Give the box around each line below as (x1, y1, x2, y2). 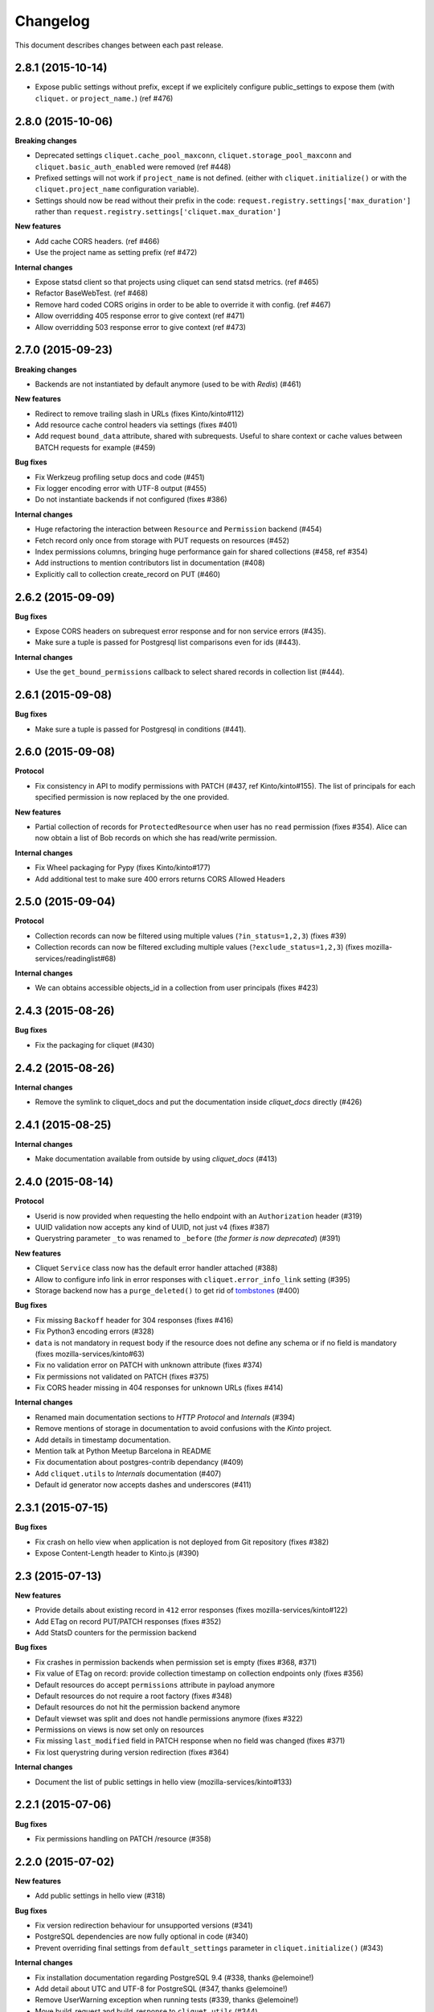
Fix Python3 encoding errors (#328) (35, 1326, 154, 1336)
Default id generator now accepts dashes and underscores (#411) (35, 1480, 252, 1490)
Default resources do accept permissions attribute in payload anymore (35, 1680, 276, 1689)
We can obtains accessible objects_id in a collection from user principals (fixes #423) (35, 983, 319, 993)
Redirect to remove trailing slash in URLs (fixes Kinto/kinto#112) (35, 409, 244, 418)
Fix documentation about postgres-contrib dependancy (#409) (35, 1457, 244, 1467)
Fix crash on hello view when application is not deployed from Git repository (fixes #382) (35, 1537, 330, 1547)
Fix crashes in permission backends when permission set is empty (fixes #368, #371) (35, 1657, 317, 1667)
